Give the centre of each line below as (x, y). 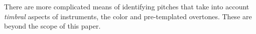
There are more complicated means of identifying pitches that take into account (127, 6)
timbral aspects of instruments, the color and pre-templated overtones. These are (128, 16)
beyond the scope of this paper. (52, 26)
